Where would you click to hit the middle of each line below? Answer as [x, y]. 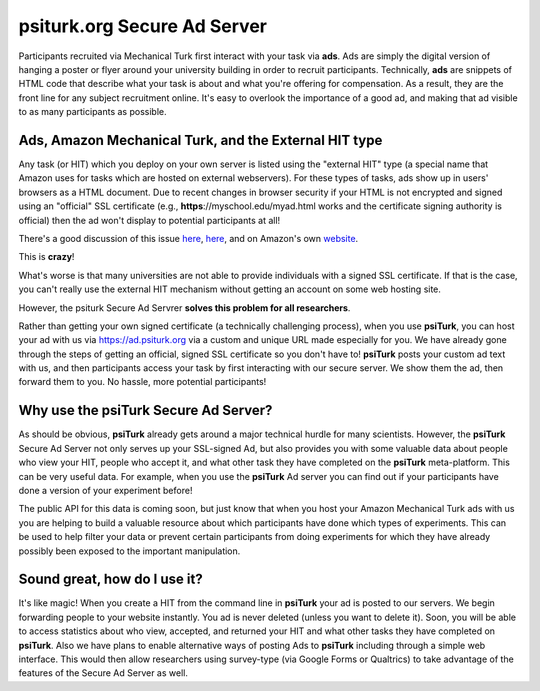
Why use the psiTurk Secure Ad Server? [145, 410]
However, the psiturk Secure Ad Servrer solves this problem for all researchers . [184, 307]
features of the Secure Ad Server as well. [103, 673]
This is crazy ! [46, 257]
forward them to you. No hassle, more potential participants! [142, 382]
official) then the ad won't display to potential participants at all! [149, 220]
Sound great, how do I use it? [111, 579]
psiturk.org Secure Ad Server [142, 26]
